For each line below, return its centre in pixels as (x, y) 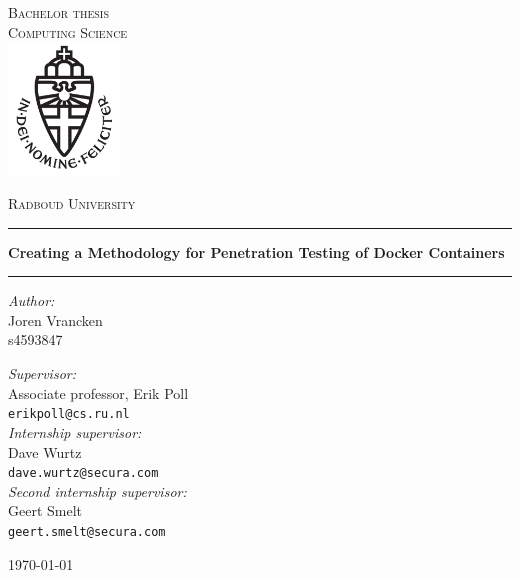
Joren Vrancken (55, 319)
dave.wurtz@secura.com (83, 473)
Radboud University (72, 203)
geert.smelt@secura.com (87, 531)
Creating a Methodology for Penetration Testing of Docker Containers (256, 251)
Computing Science (68, 31)
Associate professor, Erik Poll (98, 392)
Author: (31, 300)
